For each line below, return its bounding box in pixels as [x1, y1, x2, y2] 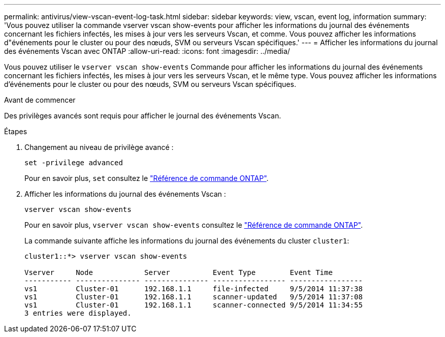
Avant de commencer [4, 96, 76, 104]
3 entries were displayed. [24, 309, 132, 317]
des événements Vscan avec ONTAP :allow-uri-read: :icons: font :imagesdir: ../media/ [4, 47, 290, 55]
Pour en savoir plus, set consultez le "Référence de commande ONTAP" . [24, 174, 269, 182]
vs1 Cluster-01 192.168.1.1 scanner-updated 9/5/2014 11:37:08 [24, 293, 363, 301]
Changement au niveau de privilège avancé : [24, 143, 174, 151]
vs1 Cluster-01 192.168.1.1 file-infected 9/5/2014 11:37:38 [24, 285, 363, 293]
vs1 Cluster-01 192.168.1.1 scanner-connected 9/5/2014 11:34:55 [24, 301, 363, 309]
